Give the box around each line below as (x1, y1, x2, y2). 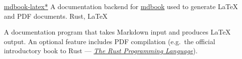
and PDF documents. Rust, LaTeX (4, 11, 108, 21)
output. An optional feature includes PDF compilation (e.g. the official (4, 36, 215, 46)
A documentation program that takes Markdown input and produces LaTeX (4, 27, 231, 37)
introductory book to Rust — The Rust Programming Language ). (4, 46, 198, 56)
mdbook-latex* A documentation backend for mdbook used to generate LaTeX (4, 1, 238, 11)
